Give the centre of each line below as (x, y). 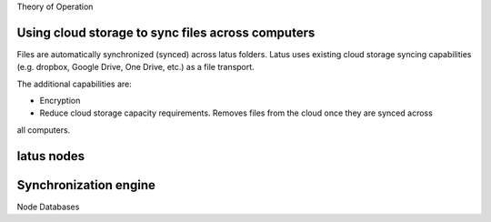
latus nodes (51, 156)
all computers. (44, 130)
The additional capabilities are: (74, 84)
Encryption (60, 101)
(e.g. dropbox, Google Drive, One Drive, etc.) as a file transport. (135, 67)
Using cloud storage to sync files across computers (166, 32)
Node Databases (48, 207)
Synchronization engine (86, 185)
